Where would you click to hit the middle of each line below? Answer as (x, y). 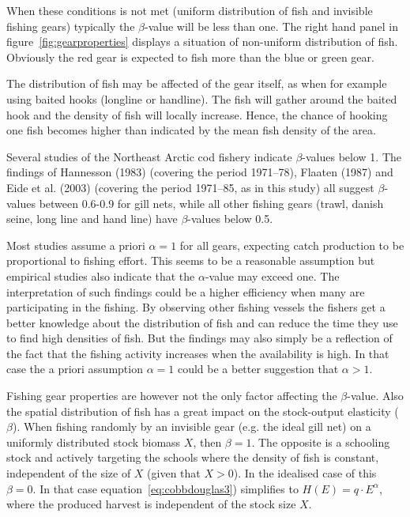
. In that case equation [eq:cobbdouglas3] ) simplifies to (166, 488)
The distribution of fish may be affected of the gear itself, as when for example (197, 83)
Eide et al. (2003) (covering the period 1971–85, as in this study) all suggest (190, 187)
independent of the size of (69, 473)
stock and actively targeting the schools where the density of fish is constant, (193, 457)
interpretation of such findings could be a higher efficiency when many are (186, 291)
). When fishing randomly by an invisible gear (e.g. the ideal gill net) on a (192, 426)
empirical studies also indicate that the (101, 275)
